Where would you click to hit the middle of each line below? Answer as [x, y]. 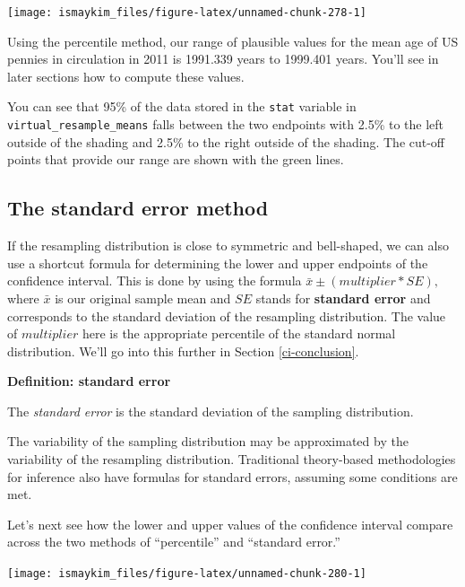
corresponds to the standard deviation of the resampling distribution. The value [227, 315]
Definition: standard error [89, 381]
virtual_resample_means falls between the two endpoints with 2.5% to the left [226, 124]
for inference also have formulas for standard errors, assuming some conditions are [232, 476]
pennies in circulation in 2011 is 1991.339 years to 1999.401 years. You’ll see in [223, 59]
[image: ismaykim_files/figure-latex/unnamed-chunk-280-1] [187, 574]
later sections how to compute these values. [126, 76]
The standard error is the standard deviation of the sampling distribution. [211, 411]
